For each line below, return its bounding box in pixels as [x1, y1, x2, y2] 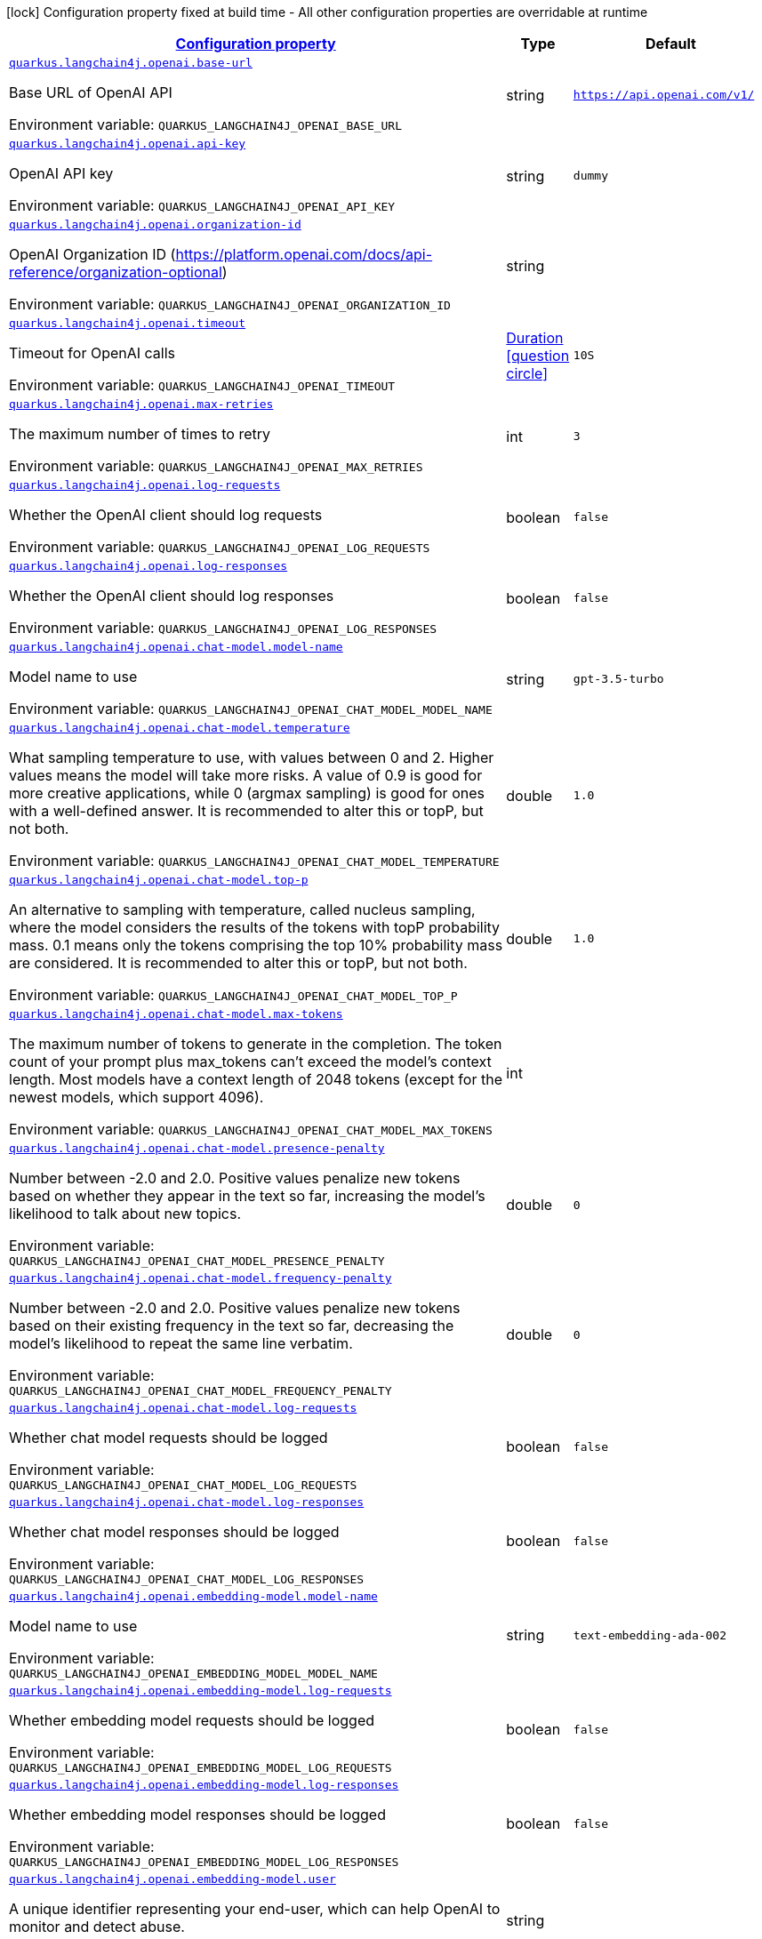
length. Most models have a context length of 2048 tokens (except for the [9, 1070, 502, 1088]
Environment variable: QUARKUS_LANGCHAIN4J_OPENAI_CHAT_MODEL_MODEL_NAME [9, 700, 493, 717]
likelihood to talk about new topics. [9, 1205, 242, 1222]
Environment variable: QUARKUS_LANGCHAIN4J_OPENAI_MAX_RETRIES [9, 457, 423, 475]
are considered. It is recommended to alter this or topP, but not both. [9, 954, 468, 972]
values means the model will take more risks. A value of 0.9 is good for [9, 766, 483, 784]
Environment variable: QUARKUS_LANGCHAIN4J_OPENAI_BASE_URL [9, 116, 403, 133]
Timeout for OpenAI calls [9, 344, 176, 362]
